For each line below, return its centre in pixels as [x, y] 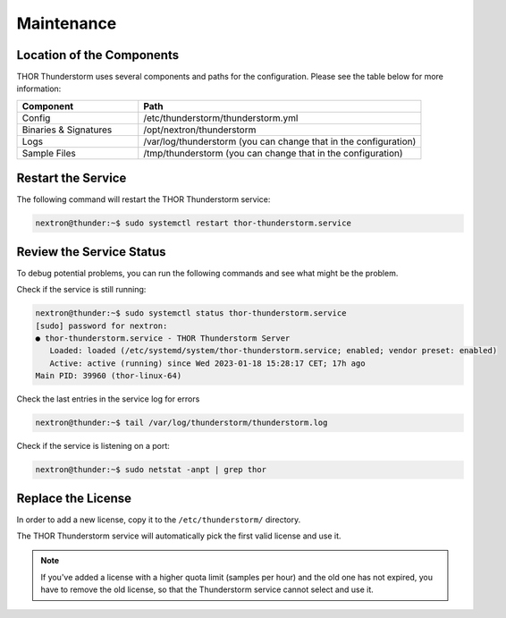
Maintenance [67, 23]
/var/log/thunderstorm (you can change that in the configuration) [280, 141]
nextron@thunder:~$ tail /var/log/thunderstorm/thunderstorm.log [181, 423]
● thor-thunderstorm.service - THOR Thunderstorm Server [163, 339]
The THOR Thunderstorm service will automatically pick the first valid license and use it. [179, 536]
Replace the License [74, 498]
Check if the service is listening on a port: [93, 446]
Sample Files [49, 153]
